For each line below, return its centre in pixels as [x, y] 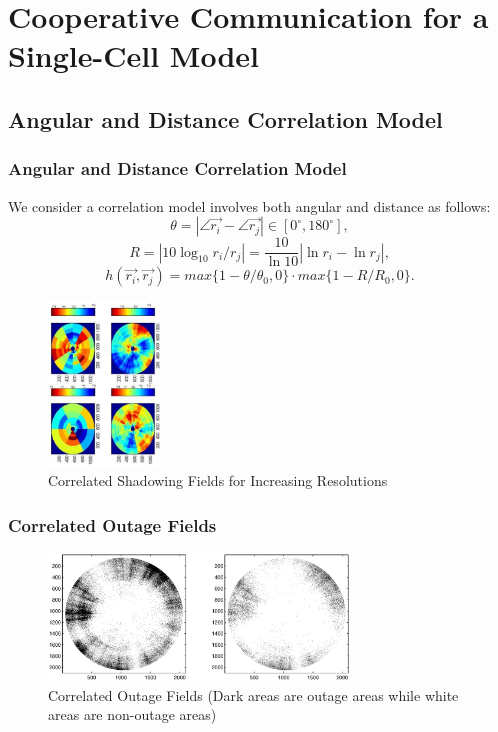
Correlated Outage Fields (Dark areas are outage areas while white [253, 694]
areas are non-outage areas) [132, 714]
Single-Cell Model [133, 55]
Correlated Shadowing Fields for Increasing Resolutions [218, 480]
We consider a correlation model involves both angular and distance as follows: [249, 205]
